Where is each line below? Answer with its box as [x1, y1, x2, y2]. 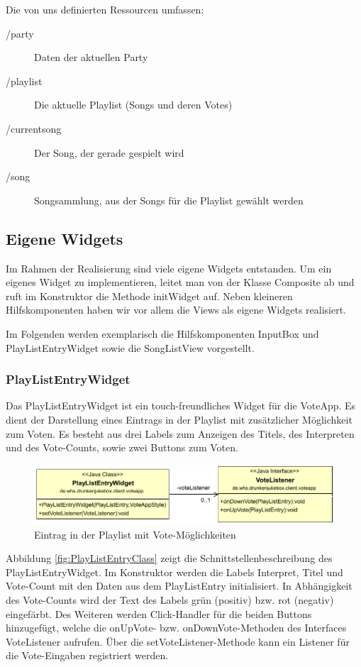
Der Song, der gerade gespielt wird [34, 145, 184, 160]
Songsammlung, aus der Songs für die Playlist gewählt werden [34, 192, 304, 207]
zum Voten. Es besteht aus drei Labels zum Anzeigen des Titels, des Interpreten [6, 426, 355, 441]
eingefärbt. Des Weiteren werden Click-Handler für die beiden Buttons [6, 606, 312, 621]
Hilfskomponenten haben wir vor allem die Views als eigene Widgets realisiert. [6, 302, 347, 317]
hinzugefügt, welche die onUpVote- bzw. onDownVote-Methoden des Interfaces [6, 620, 347, 635]
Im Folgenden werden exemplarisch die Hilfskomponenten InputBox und [6, 326, 319, 341]
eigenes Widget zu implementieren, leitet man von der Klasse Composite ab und [6, 275, 355, 290]
